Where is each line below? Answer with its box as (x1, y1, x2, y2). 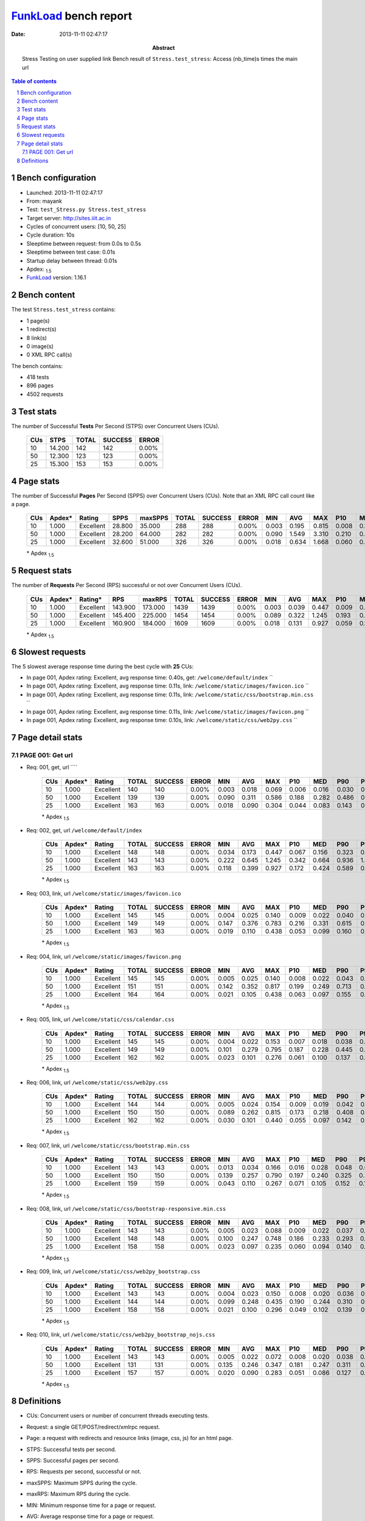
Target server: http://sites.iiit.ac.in (26, 214, 111, 221)
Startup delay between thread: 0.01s (26, 257, 117, 264)
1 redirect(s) (26, 325, 57, 333)
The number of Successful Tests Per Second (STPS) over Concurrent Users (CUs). (11, 422, 220, 430)
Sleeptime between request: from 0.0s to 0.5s (26, 240, 141, 247)
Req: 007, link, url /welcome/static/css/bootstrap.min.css (26, 1141, 190, 1149)
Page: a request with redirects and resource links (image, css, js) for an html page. (26, 1435, 234, 1442)
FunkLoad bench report (11, 9, 133, 23)
